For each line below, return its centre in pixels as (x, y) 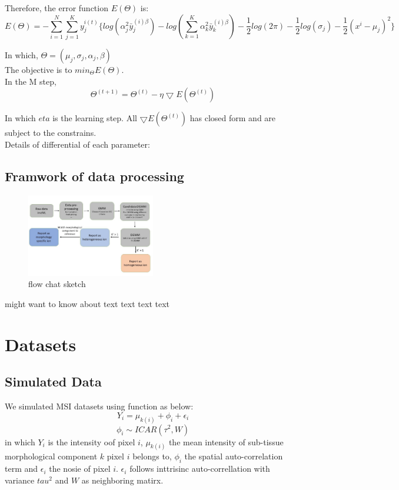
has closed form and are (233, 118)
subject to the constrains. (51, 133)
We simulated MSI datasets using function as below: (99, 406)
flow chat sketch (57, 284)
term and (21, 469)
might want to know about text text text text (87, 303)
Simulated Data (53, 381)
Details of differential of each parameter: (77, 144)
